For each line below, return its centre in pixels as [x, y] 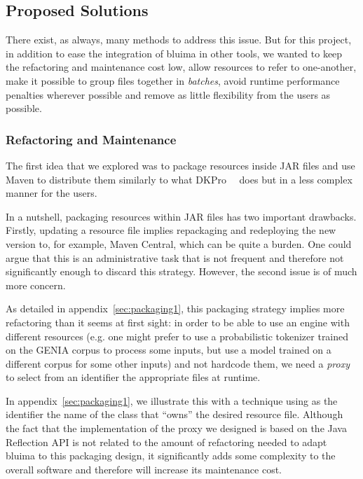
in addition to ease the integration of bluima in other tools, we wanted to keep [174, 53]
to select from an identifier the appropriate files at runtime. [133, 377]
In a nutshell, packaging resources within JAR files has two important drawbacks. [181, 216]
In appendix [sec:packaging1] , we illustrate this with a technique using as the [172, 400]
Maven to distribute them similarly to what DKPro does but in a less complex [179, 179]
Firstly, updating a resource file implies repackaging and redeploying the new [171, 230]
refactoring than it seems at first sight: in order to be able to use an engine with [178, 322]
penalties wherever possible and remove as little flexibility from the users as [168, 94]
